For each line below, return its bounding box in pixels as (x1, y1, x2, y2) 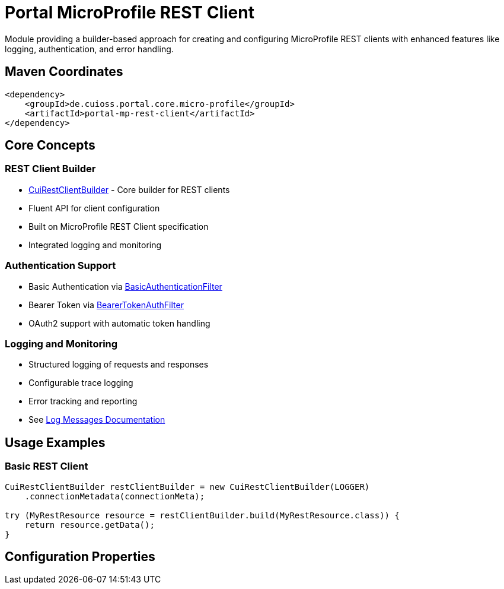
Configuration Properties (5, 549, 155, 564)
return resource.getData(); (24, 520, 155, 530)
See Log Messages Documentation (28, 414, 165, 425)
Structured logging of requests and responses (28, 359, 209, 370)
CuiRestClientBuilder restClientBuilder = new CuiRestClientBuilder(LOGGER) (5, 482, 370, 492)
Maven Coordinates (5, 64, 123, 80)
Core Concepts (5, 138, 95, 153)
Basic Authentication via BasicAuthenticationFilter (28, 281, 222, 292)
